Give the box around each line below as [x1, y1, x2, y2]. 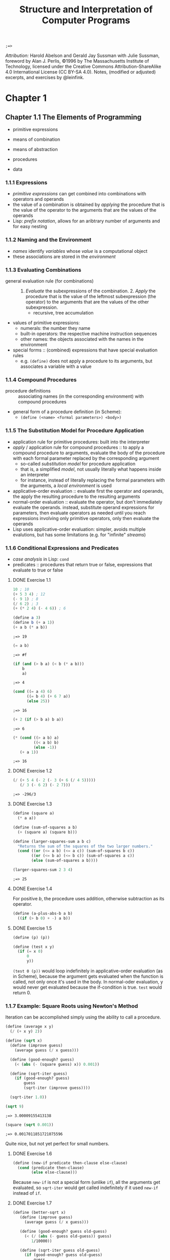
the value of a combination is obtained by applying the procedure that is [12, 201, 165, 208]
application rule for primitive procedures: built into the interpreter [12, 438, 150, 445]
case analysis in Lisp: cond [12, 556, 69, 562]
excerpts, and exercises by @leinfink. [5, 75, 84, 81]
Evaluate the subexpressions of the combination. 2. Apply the [25, 288, 156, 294]
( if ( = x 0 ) [17, 949, 43, 954]
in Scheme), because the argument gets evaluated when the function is [12, 973, 164, 979]
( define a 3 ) [12, 615, 41, 620]
